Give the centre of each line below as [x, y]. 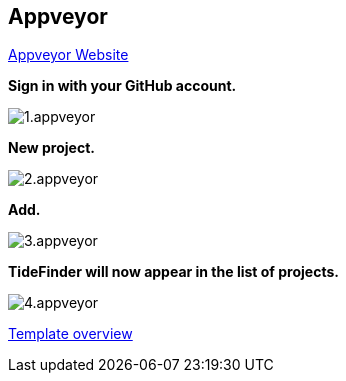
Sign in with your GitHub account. [122, 86]
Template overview [70, 334]
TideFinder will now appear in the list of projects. [173, 272]
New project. [51, 148]
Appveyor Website [68, 55]
